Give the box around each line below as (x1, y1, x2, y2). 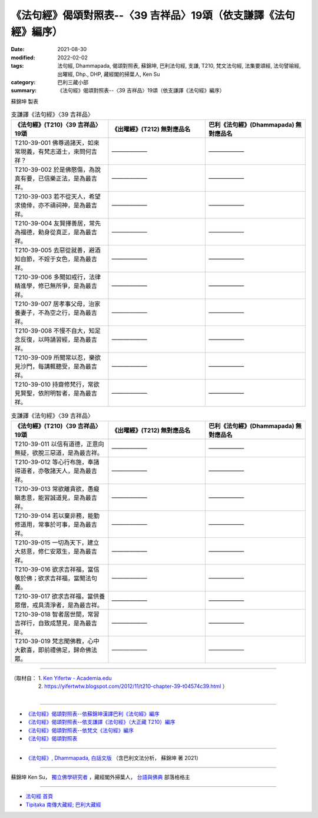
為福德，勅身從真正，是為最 (14, 228, 91, 237)
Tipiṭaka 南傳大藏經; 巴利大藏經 (25, 801, 101, 808)
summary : (11, 87, 37, 94)
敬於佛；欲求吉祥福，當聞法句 (14, 574, 97, 582)
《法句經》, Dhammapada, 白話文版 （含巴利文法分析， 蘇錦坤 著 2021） (25, 754, 201, 762)
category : (11, 78, 36, 85)
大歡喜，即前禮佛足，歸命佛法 (14, 646, 97, 654)
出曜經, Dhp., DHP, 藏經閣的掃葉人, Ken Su (57, 71, 160, 78)
